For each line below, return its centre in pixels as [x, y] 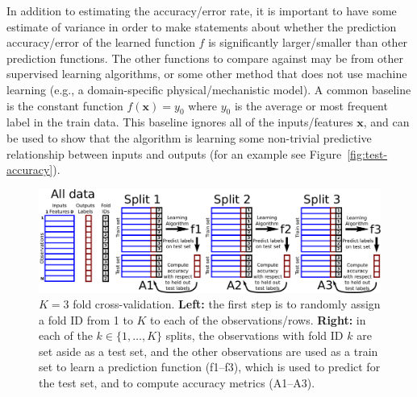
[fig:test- [367, 153]
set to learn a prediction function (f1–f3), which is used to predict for [210, 367]
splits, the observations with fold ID [254, 335]
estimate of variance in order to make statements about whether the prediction [202, 26]
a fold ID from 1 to [86, 319]
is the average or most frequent [311, 105]
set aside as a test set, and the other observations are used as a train [208, 351]
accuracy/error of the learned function [101, 42]
